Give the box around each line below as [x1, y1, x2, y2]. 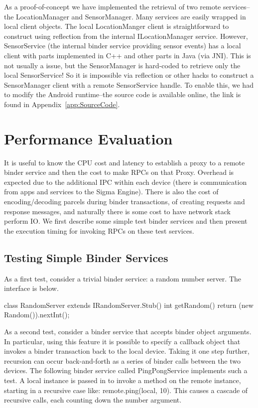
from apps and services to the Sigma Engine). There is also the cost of [4, 186, 219, 197]
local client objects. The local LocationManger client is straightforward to [4, 21, 229, 31]
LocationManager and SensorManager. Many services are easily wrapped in [16, 11, 246, 21]
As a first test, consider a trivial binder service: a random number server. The [4, 273, 242, 283]
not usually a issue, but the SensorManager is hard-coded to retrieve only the [4, 60, 241, 70]
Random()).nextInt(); [4, 309, 70, 320]
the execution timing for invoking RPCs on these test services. [4, 225, 194, 236]
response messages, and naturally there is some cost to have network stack [4, 206, 231, 216]
